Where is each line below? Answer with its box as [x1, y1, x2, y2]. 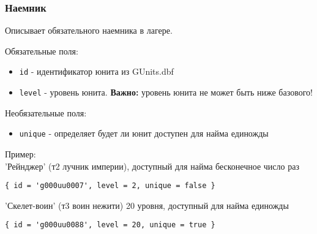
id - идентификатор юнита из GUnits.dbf [19, 65, 174, 78]
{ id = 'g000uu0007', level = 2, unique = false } [5, 181, 215, 191]
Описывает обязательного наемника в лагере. [5, 24, 173, 37]
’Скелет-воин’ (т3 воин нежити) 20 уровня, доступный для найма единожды [5, 198, 289, 211]
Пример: [5, 147, 36, 160]
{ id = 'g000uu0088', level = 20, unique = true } [5, 221, 215, 230]
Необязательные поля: [5, 106, 87, 119]
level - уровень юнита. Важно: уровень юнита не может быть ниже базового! [19, 86, 313, 99]
